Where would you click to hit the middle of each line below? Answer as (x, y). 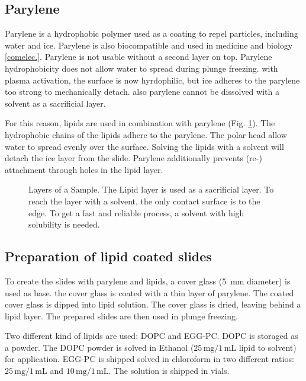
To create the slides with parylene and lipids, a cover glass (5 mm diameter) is (148, 281)
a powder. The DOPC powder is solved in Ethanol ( (99, 347)
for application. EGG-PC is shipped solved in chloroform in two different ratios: (149, 359)
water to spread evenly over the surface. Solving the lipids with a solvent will (144, 146)
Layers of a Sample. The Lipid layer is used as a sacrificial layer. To (151, 189)
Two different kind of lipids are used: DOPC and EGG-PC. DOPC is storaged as (152, 336)
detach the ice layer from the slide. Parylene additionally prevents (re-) (133, 158)
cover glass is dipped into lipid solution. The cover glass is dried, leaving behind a (153, 304)
